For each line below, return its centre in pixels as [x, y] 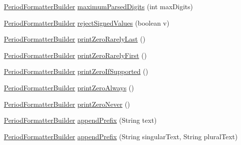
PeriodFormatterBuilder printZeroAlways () [69, 87]
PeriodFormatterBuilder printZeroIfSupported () [76, 71]
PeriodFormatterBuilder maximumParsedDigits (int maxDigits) [98, 6]
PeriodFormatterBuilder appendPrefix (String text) [80, 120]
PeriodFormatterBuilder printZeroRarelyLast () [75, 39]
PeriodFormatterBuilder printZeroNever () [67, 104]
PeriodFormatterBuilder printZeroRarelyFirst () [75, 55]
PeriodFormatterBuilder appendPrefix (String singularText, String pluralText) [121, 136]
